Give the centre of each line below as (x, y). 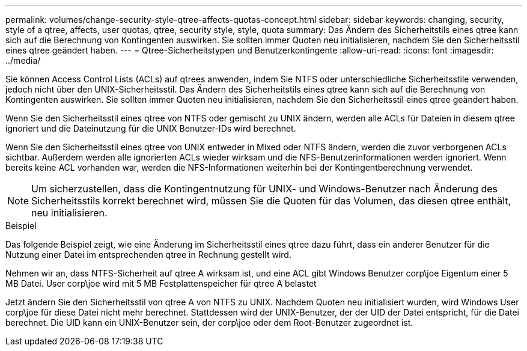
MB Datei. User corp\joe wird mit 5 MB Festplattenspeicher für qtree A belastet (161, 283)
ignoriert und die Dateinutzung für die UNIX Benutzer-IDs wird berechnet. (151, 128)
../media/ (23, 60)
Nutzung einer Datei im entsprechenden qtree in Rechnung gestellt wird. (148, 255)
